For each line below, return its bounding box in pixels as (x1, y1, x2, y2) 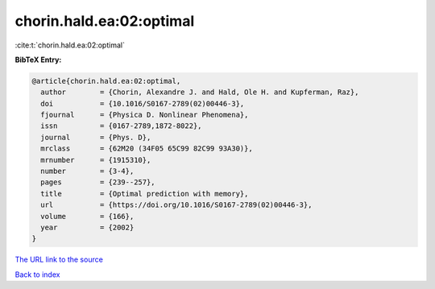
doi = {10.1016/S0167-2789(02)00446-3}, (40, 99, 245, 108)
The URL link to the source (14, 254, 104, 265)
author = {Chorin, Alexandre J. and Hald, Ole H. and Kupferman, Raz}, (40, 88, 359, 97)
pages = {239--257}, (40, 178, 156, 187)
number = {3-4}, (40, 167, 135, 176)
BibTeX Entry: (14, 55, 62, 64)
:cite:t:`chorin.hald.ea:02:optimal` (14, 40, 125, 50)
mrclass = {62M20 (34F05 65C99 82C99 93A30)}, (40, 144, 253, 153)
